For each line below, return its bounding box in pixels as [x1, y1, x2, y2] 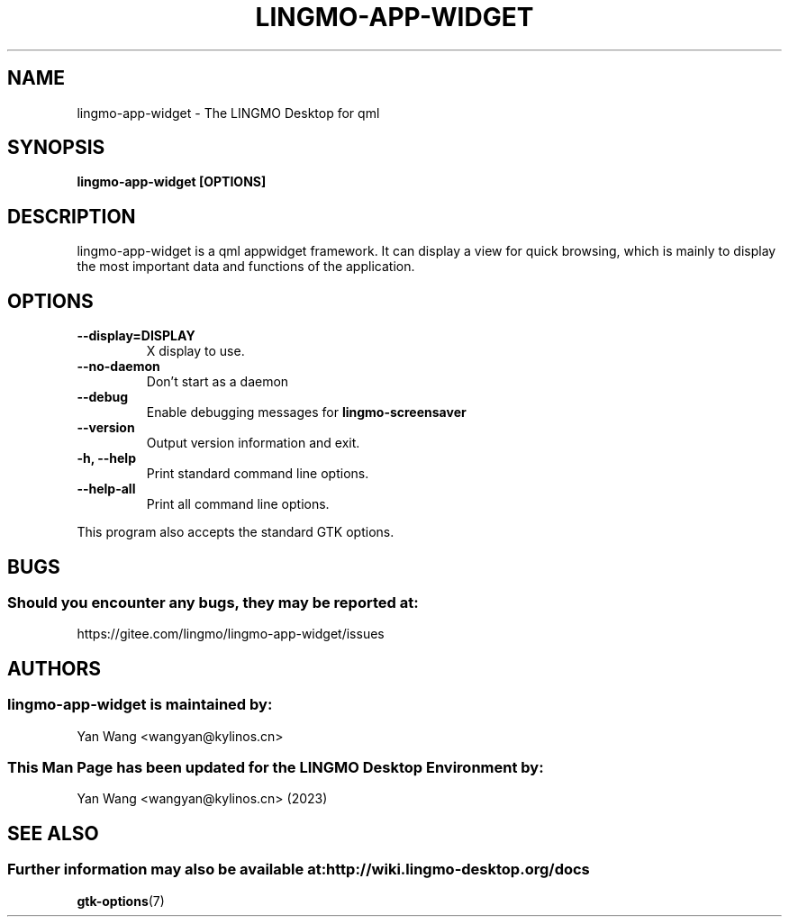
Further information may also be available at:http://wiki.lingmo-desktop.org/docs [7, 860, 590, 879]
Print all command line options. [146, 496, 330, 512]
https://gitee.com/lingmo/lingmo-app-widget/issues [77, 626, 385, 642]
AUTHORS [7, 657, 102, 680]
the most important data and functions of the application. [77, 258, 415, 275]
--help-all [77, 481, 136, 497]
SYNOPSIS [7, 136, 105, 159]
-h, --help [77, 450, 136, 467]
